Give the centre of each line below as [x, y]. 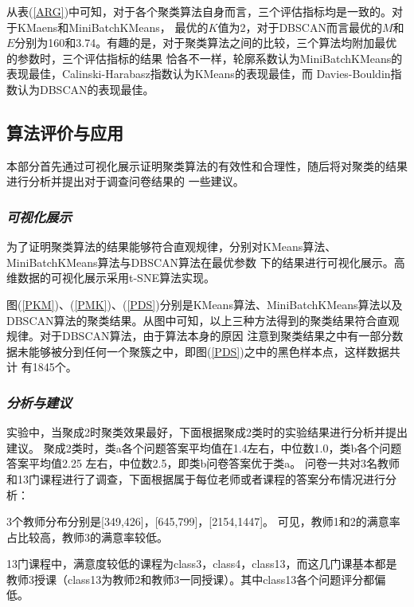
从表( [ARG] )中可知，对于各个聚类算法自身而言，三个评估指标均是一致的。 [199, 11]
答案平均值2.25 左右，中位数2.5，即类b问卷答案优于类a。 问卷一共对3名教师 [203, 463]
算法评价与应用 [65, 132]
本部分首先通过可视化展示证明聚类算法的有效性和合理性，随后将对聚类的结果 [207, 165]
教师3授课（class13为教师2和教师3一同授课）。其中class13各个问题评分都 [191, 579]
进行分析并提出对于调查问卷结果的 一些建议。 [125, 181]
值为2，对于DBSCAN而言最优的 [300, 27]
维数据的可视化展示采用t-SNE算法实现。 [111, 278]
